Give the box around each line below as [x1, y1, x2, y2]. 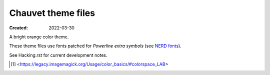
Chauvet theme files [9, 7, 95, 18]
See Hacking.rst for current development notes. [9, 52, 107, 58]
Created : [9, 25, 28, 31]
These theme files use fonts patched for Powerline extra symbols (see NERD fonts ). [9, 43, 182, 49]
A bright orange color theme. [9, 34, 69, 40]
